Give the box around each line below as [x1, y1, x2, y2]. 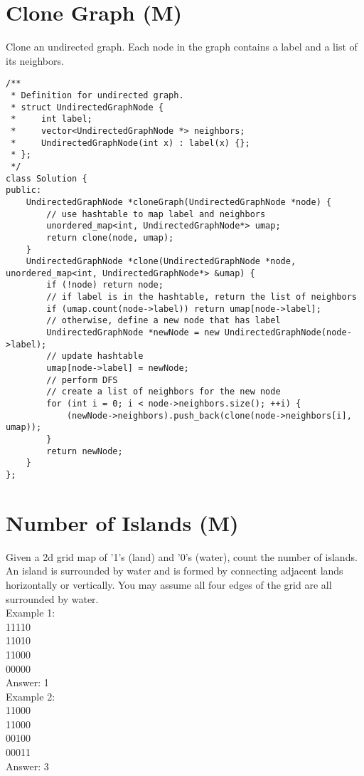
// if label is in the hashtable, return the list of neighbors [46, 292, 357, 303]
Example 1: [6, 605, 55, 620]
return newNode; [46, 446, 123, 456]
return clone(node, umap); [46, 232, 174, 243]
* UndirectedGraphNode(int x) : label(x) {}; [11, 137, 250, 148]
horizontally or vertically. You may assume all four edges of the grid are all [6, 577, 332, 592]
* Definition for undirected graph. [11, 90, 184, 100]
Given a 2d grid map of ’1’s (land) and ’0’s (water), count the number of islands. [6, 549, 358, 564]
